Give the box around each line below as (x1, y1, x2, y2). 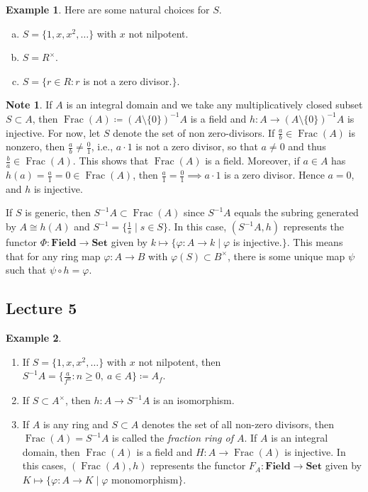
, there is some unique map (227, 248, 345, 263)
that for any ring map (6, 248, 101, 263)
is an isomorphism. (153, 393, 235, 408)
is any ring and (43, 416, 108, 431)
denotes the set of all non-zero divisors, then (141, 416, 334, 431)
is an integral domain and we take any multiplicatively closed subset (66, 97, 363, 112)
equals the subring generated (234, 205, 359, 220)
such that (6, 262, 47, 277)
